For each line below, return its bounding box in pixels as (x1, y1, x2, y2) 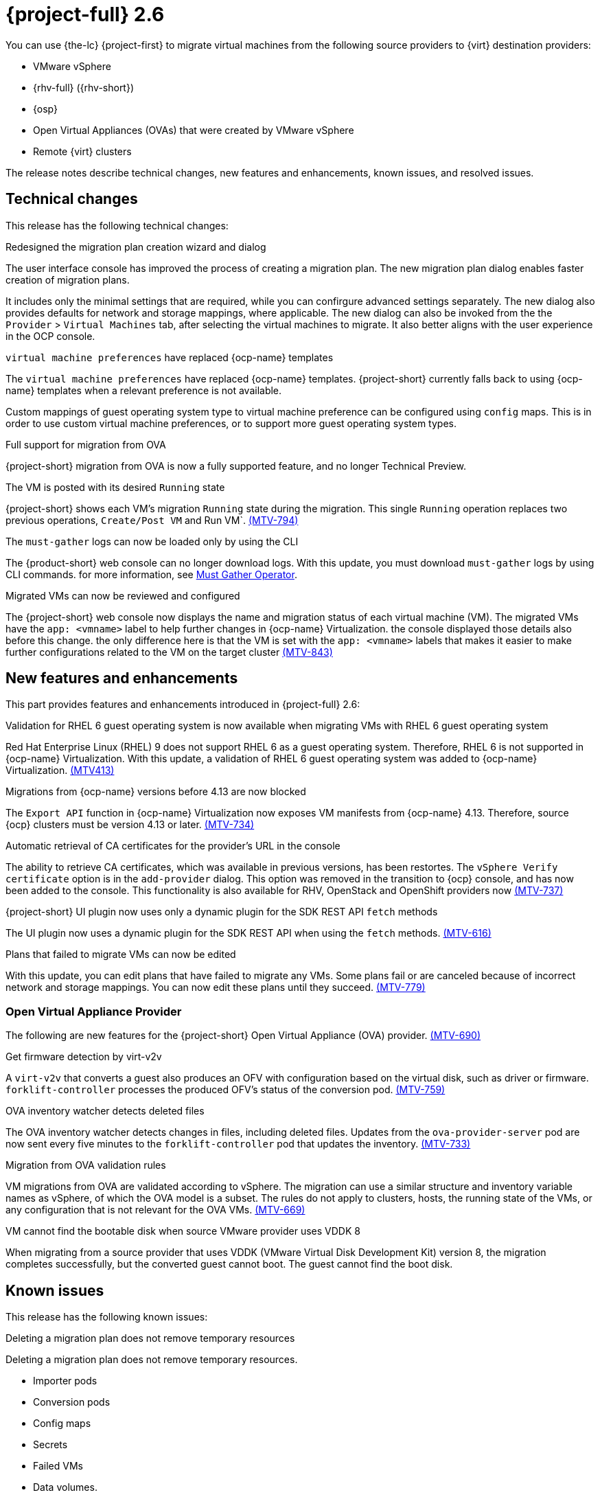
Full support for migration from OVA (5, 438, 166, 450)
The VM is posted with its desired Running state (5, 481, 225, 493)
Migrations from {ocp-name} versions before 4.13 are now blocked (5, 786, 306, 798)
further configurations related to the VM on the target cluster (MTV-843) (5, 645, 333, 658)
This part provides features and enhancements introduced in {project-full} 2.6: (5, 698, 360, 711)
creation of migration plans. (5, 273, 130, 286)
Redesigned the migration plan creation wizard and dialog (5, 240, 266, 253)
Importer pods (33, 1375, 97, 1387)
